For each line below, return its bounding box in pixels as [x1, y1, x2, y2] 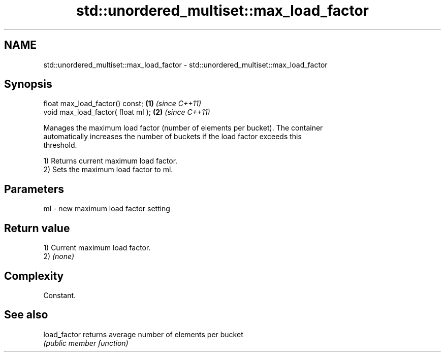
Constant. [43, 290, 76, 300]
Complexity [4, 269, 64, 282]
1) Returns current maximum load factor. [43, 156, 178, 166]
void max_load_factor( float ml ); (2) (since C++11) [43, 108, 210, 117]
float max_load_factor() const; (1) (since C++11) [43, 99, 202, 108]
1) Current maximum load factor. [43, 243, 151, 252]
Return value [4, 221, 70, 235]
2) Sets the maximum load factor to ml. [43, 165, 173, 174]
